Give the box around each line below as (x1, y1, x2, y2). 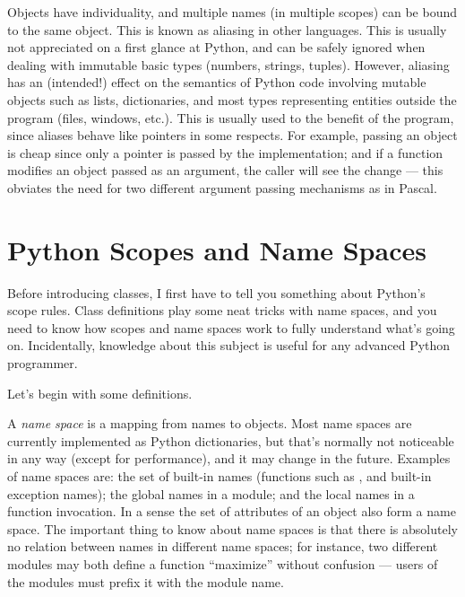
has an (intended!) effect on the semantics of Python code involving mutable (7, 73, 426, 92)
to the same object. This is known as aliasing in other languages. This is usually (7, 20, 447, 39)
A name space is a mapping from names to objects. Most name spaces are (7, 414, 412, 433)
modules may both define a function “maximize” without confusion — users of (7, 554, 438, 573)
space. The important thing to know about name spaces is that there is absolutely (7, 519, 458, 538)
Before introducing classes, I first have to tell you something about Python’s (7, 283, 426, 302)
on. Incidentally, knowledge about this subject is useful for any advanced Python (7, 336, 451, 355)
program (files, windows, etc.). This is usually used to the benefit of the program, (7, 108, 454, 127)
